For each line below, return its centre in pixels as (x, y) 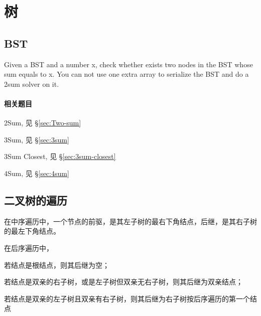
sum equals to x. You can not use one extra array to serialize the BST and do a (126, 74)
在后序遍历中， (29, 248)
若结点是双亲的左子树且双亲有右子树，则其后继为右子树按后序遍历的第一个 (127, 298)
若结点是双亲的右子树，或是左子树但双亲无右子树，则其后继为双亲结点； (123, 282)
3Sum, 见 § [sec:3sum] (37, 139)
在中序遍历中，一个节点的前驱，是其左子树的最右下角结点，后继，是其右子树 (130, 221)
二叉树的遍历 (36, 200)
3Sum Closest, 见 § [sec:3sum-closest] (60, 156)
